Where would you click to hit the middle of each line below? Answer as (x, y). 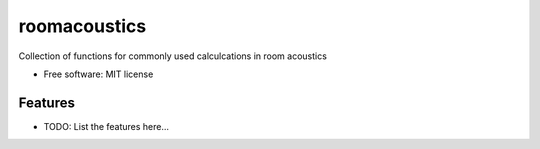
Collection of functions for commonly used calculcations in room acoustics (172, 56)
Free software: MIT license (98, 74)
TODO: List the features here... (106, 126)
